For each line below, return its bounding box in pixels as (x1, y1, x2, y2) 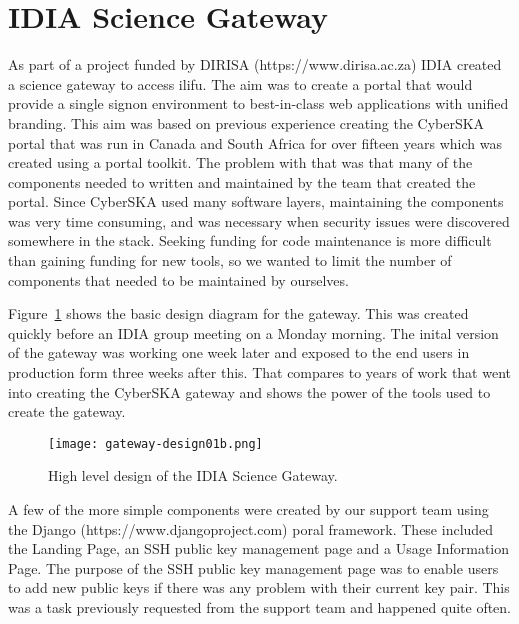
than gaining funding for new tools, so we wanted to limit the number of (8, 250, 452, 271)
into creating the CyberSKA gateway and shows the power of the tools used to (8, 381, 491, 402)
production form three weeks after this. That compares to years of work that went (8, 362, 511, 383)
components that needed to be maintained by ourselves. (8, 269, 349, 290)
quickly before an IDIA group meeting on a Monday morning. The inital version (8, 322, 499, 343)
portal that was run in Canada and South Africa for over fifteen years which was (8, 132, 502, 153)
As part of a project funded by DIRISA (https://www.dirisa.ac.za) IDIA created (8, 54, 502, 75)
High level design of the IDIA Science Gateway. (48, 465, 338, 486)
